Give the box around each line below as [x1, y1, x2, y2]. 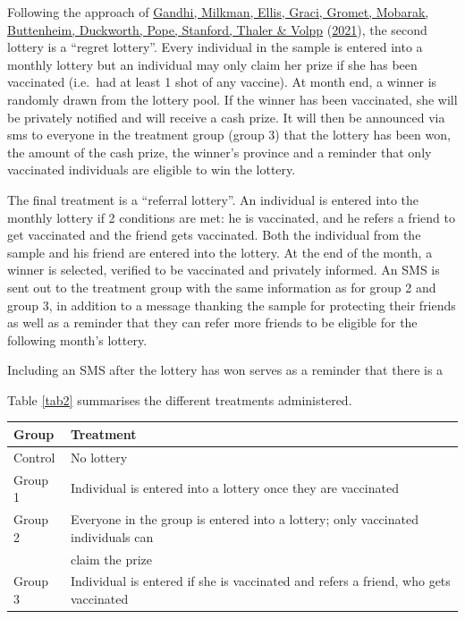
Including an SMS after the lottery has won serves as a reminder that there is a [7, 360, 444, 379]
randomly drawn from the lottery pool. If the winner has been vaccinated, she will [7, 89, 458, 108]
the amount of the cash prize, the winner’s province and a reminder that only [7, 142, 432, 161]
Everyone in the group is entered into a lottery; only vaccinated [71, 510, 418, 529]
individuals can [71, 527, 154, 546]
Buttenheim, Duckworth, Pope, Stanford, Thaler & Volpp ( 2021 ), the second [7, 20, 427, 38]
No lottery [71, 447, 128, 466]
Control [13, 447, 55, 466]
